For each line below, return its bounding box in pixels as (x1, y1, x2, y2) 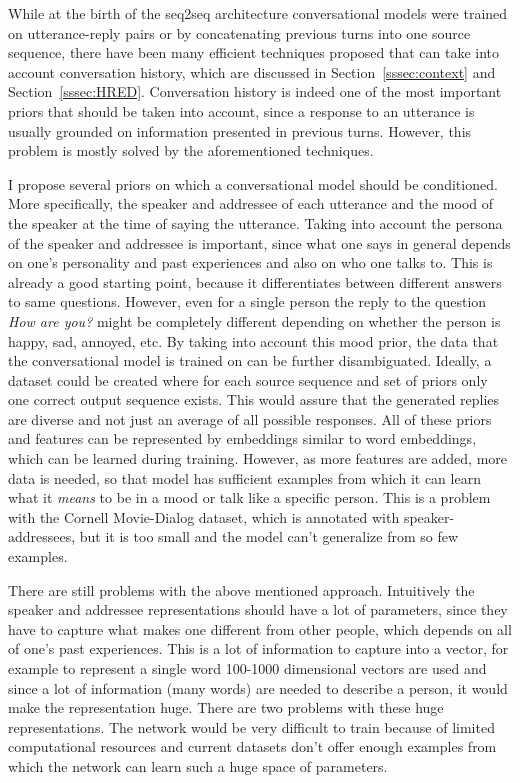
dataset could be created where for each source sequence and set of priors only (8, 369, 488, 390)
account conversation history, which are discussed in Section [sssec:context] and (8, 61, 496, 82)
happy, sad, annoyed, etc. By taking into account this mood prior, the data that (8, 330, 499, 351)
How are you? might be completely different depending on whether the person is (8, 310, 501, 331)
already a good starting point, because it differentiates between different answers (8, 271, 502, 292)
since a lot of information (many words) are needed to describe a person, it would (8, 677, 508, 698)
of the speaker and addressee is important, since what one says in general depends (8, 232, 511, 253)
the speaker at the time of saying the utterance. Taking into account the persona (8, 212, 503, 233)
